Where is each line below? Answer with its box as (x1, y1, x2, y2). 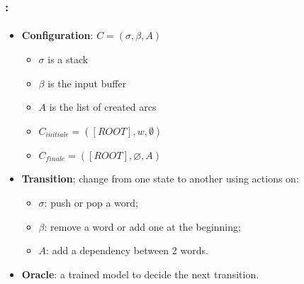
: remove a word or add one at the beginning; (44, 219, 241, 234)
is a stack (47, 52, 89, 67)
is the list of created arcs (49, 99, 157, 114)
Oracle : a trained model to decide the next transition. (21, 266, 259, 281)
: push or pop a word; (44, 195, 138, 209)
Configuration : (21, 28, 94, 43)
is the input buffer (47, 75, 127, 90)
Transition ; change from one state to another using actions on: (21, 171, 299, 186)
